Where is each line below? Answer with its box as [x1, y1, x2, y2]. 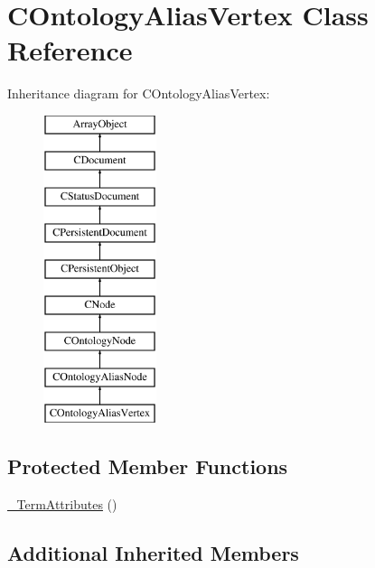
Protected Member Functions [7, 452, 288, 480]
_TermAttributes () [7, 494, 117, 513]
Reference [7, 32, 133, 69]
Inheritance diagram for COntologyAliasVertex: [7, 84, 270, 103]
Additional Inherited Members [7, 538, 299, 566]
